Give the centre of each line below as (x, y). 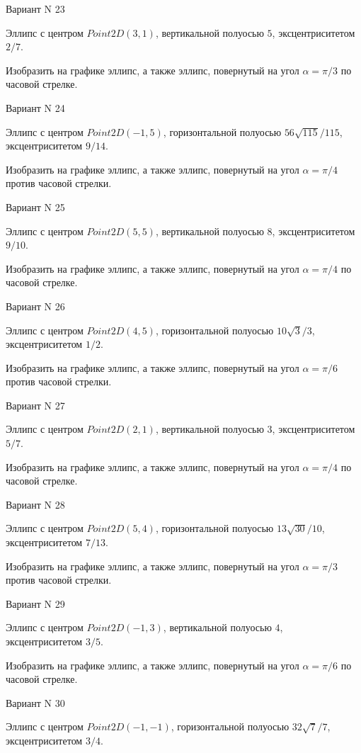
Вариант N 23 (35, 9)
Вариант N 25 (35, 206)
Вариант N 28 (35, 504)
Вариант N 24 (35, 107)
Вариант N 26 (35, 306)
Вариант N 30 (35, 702)
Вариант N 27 (35, 405)
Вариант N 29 (35, 603)
